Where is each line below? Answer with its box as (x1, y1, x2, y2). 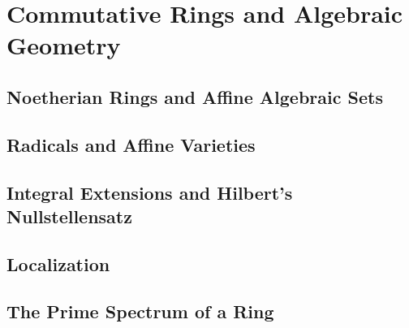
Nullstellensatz (6, 203, 132, 228)
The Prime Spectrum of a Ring (6, 299, 274, 324)
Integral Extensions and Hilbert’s (6, 179, 293, 205)
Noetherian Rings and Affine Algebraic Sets (6, 84, 383, 109)
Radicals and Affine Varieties (6, 132, 256, 157)
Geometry (6, 28, 121, 62)
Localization (6, 251, 110, 276)
